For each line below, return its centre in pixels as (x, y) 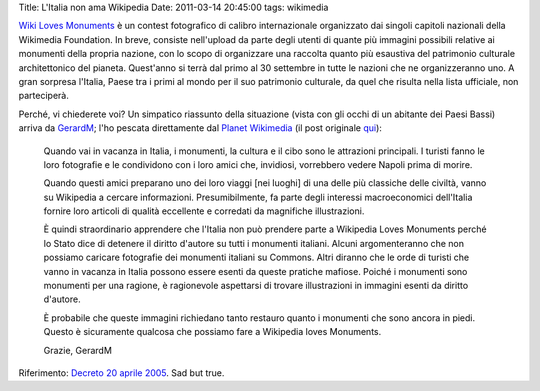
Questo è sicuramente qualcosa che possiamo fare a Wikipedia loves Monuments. (212, 332)
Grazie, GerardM (77, 350)
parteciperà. (43, 96)
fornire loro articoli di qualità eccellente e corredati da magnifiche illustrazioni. (204, 211)
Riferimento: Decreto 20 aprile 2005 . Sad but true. (121, 372)
